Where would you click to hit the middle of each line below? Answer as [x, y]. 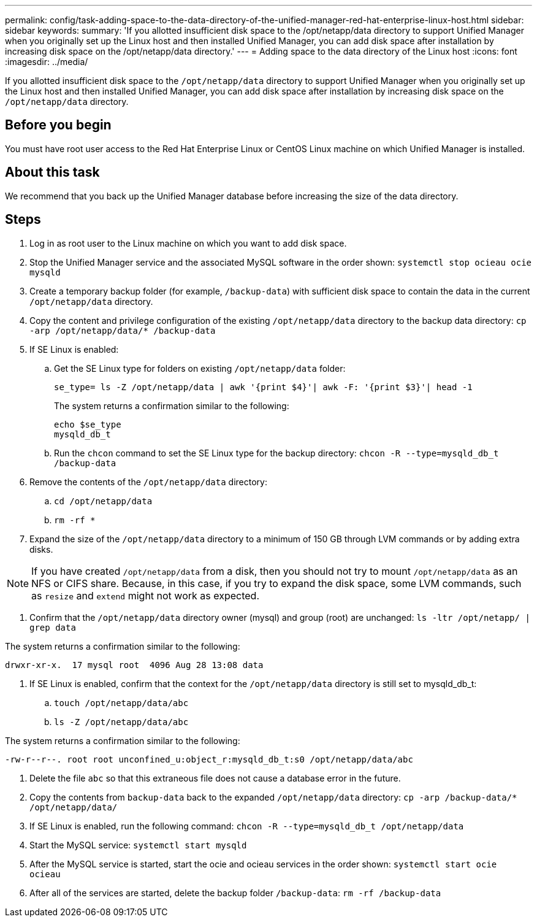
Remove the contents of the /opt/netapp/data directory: [148, 482]
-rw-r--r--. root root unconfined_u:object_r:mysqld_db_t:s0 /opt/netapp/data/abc [209, 759]
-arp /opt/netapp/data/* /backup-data [123, 330]
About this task [52, 172]
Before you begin [58, 125]
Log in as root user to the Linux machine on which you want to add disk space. [188, 243]
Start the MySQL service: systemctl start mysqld [138, 845]
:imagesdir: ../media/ [47, 62]
